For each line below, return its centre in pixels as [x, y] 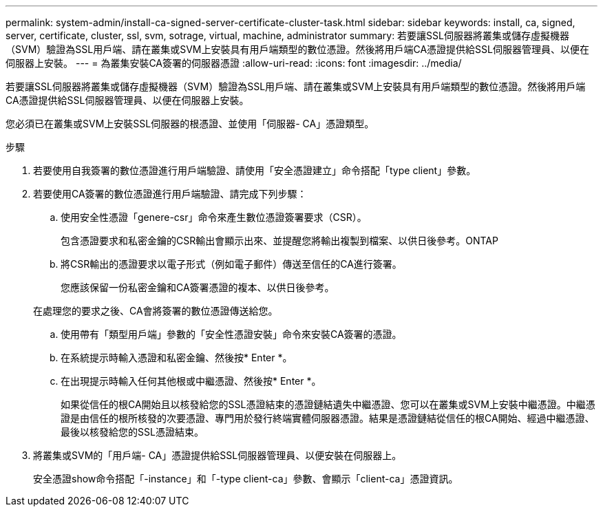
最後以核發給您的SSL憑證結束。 [132, 432]
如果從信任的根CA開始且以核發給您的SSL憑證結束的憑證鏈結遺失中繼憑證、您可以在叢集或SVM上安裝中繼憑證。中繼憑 [328, 404]
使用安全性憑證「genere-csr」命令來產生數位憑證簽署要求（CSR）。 [214, 217]
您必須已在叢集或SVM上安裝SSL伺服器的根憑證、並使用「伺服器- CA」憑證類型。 [190, 124]
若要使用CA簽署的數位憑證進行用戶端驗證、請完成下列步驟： [170, 194]
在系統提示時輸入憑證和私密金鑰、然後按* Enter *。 [177, 358]
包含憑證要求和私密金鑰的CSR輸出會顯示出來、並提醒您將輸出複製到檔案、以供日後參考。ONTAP [279, 241]
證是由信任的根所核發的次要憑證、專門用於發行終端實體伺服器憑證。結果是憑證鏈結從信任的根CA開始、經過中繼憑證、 [328, 418]
